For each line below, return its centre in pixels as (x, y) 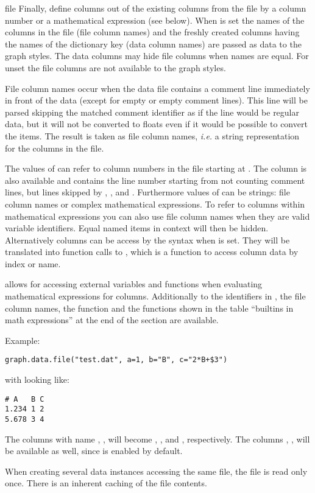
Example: (23, 340)
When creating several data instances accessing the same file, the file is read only (156, 471)
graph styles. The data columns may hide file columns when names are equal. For (157, 56)
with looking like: (37, 379)
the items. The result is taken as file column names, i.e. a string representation (152, 135)
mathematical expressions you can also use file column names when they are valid (157, 216)
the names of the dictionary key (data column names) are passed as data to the (153, 44)
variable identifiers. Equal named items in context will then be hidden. (137, 228)
